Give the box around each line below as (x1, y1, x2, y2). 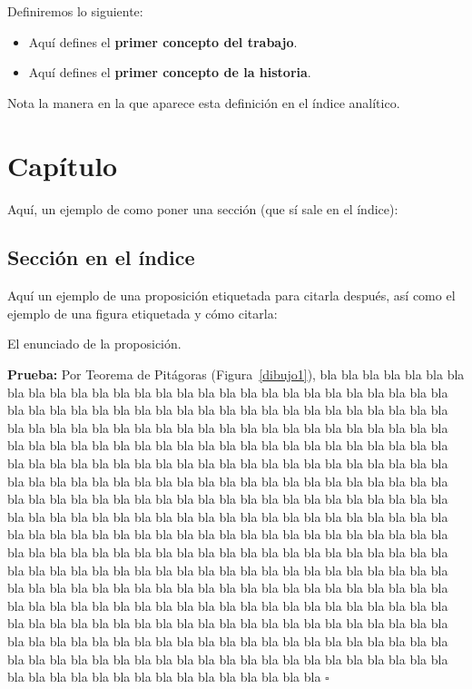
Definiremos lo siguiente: (7, 2, 143, 20)
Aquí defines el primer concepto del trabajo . (28, 32, 298, 51)
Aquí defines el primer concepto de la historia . (28, 63, 311, 82)
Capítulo (7, 146, 118, 183)
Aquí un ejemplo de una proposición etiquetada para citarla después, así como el (7, 286, 456, 305)
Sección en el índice (7, 243, 195, 271)
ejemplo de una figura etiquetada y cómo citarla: (7, 303, 278, 322)
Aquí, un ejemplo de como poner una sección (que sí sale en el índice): (7, 199, 398, 218)
